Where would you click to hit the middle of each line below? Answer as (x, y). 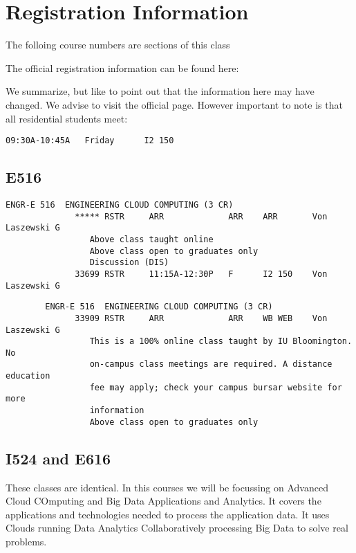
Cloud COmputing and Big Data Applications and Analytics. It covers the (163, 501)
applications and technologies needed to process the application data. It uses (168, 514)
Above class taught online (151, 239)
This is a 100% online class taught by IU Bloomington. (221, 342)
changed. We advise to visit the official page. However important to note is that (174, 104)
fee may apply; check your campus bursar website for (216, 387)
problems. (26, 541)
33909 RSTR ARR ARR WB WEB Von (201, 318)
